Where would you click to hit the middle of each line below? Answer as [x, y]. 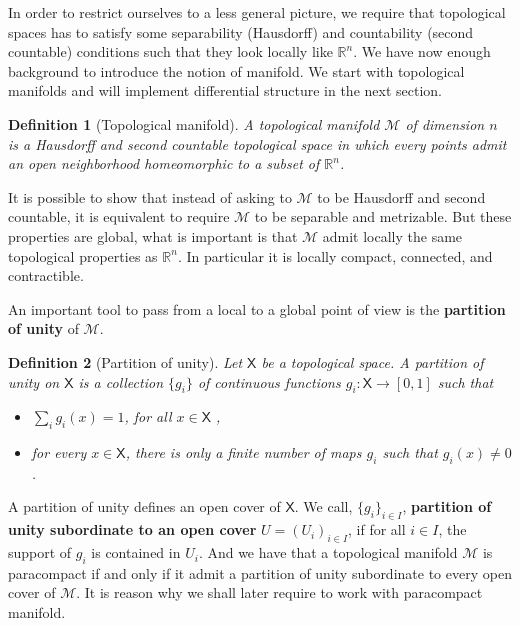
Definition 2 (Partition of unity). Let [125, 361]
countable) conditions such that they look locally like [170, 51]
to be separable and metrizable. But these [383, 216]
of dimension [445, 123]
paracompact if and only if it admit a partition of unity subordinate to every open [260, 572]
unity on [34, 381]
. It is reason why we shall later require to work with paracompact [279, 592]
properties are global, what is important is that [153, 235]
